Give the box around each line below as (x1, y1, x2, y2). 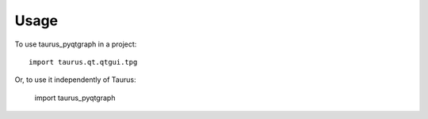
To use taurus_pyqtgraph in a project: (14, 39, 137, 49)
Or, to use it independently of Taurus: (14, 75, 136, 84)
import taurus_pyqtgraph (34, 93, 116, 102)
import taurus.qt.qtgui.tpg (29, 58, 138, 66)
